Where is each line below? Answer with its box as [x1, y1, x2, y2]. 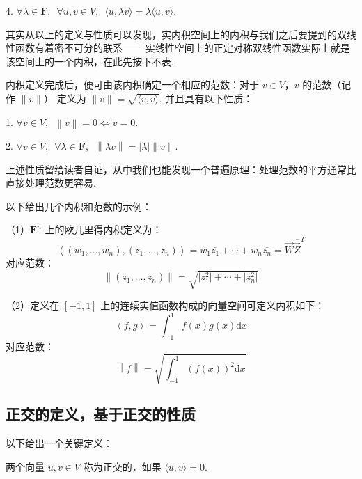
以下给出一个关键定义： [6, 436, 113, 450]
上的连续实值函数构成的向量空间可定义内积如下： [100, 298, 325, 313]
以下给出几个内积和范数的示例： [6, 198, 152, 213]
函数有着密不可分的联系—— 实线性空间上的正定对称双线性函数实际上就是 [15, 40, 350, 55]
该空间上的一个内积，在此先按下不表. [6, 54, 174, 68]
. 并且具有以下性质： [159, 91, 253, 105]
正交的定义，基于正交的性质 [6, 403, 196, 425]
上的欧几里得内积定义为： [45, 222, 162, 237]
